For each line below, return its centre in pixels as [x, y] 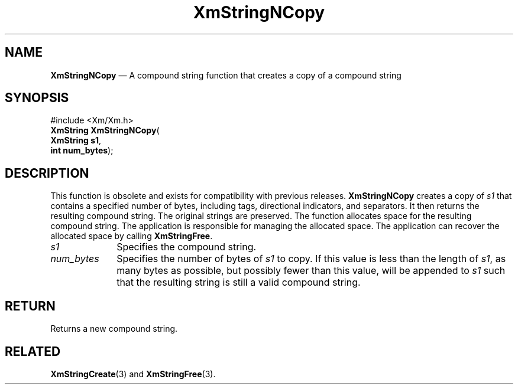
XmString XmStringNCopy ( [105, 130]
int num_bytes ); [82, 151]
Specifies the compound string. [187, 247]
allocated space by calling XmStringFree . [132, 236]
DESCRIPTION [47, 173]
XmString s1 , [76, 140]
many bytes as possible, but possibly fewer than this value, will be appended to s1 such [311, 271]
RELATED [33, 351]
